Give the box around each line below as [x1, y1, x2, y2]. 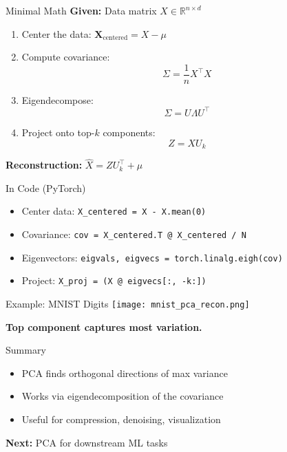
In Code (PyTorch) [6, 180, 86, 195]
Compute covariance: [21, 50, 110, 64]
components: [103, 125, 156, 139]
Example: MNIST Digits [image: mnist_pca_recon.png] [6, 297, 250, 311]
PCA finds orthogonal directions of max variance [21, 365, 228, 380]
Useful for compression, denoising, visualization [21, 412, 221, 427]
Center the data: [21, 26, 92, 41]
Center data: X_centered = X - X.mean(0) [21, 204, 206, 218]
